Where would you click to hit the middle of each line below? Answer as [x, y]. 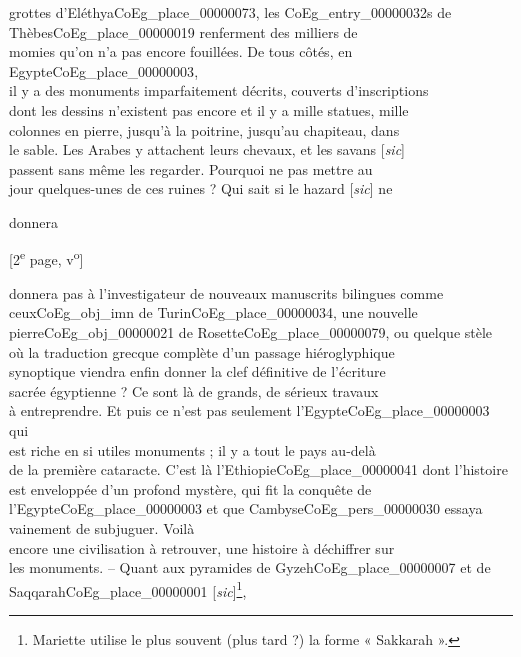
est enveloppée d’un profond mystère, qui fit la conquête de [190, 488]
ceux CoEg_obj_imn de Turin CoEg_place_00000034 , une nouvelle [213, 312]
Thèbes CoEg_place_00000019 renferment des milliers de [183, 31]
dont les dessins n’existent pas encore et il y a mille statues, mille [209, 109]
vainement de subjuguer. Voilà [102, 527]
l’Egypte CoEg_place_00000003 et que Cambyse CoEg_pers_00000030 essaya [246, 508]
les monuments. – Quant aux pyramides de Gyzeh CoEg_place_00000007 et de [250, 567]
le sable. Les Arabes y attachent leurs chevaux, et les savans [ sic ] [207, 149]
